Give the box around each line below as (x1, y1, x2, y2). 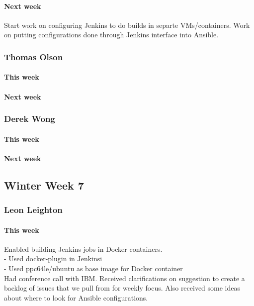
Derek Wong (4, 112, 55, 125)
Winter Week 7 (4, 177, 84, 193)
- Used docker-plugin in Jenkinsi (4, 253, 102, 264)
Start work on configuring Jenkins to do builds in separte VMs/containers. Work (4, 19, 250, 30)
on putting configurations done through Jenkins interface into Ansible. (4, 29, 219, 40)
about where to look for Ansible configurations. (4, 292, 148, 303)
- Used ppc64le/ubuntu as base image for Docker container (4, 263, 183, 274)
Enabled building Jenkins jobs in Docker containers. (4, 243, 163, 254)
